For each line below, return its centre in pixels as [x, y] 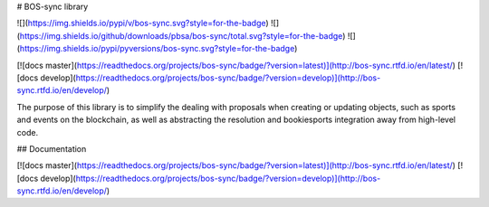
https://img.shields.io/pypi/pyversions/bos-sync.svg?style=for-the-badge [157, 49]
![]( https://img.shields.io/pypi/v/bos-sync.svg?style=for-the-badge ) [143, 24]
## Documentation [52, 148]
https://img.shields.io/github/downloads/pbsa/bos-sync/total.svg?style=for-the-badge [181, 35]
